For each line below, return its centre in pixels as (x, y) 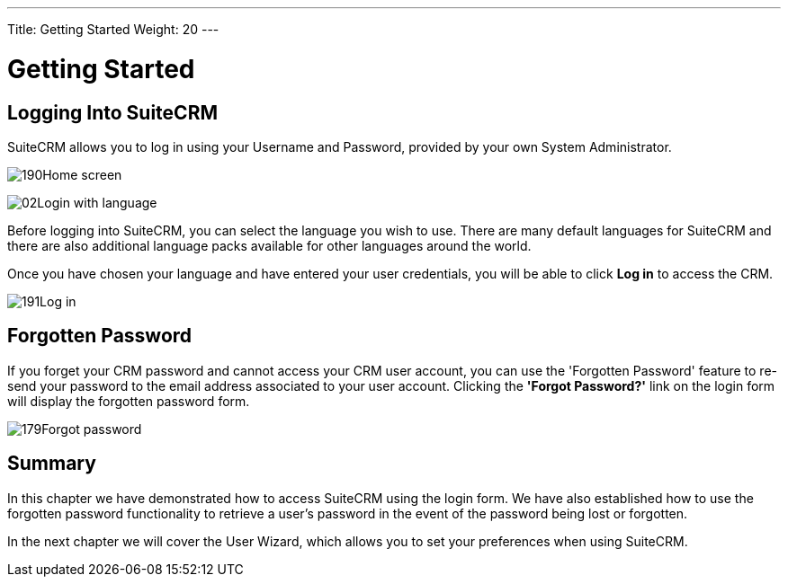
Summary (52, 464)
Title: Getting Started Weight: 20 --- (113, 29)
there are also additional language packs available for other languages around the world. (269, 245)
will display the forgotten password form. (129, 401)
